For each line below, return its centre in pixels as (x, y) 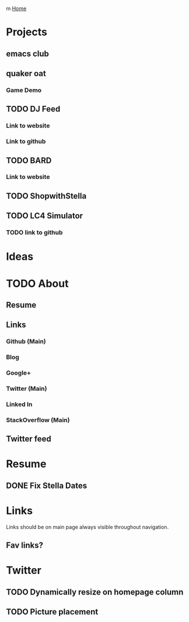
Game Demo (24, 90)
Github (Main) (26, 342)
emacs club (28, 54)
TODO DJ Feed (33, 109)
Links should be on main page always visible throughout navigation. (87, 527)
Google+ (18, 373)
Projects (27, 32)
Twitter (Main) (27, 389)
